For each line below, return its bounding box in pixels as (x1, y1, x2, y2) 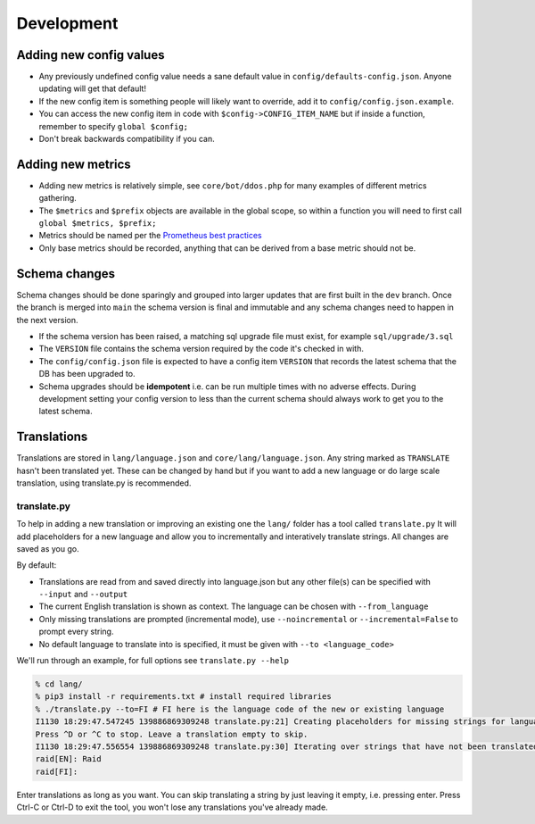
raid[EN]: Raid (35, 754, 102, 764)
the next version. (16, 314, 79, 325)
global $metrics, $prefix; (38, 219, 157, 229)
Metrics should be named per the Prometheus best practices (38, 230, 262, 241)
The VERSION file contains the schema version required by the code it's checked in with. (38, 344, 365, 354)
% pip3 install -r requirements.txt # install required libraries (35, 692, 332, 702)
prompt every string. (38, 626, 114, 637)
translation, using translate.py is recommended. (16, 478, 192, 488)
